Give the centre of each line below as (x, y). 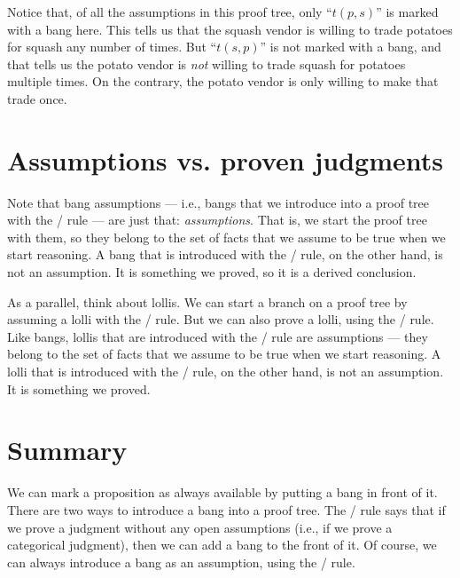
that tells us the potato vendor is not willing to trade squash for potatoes (207, 63)
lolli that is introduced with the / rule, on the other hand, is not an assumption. (226, 372)
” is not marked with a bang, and (351, 47)
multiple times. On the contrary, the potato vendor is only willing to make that (223, 81)
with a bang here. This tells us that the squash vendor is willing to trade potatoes (230, 29)
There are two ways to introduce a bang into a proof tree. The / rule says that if (226, 509)
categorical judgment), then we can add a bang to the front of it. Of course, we (222, 545)
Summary (67, 450)
